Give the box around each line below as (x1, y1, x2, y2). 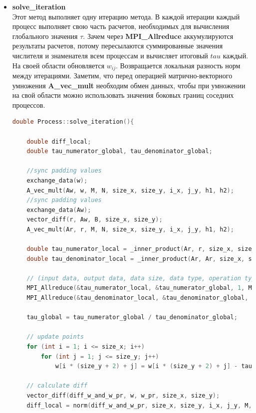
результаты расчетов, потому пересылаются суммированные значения (12, 40, 223, 51)
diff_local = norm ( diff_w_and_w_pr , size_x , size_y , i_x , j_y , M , (26, 402, 252, 409)
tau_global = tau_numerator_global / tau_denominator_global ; (26, 314, 238, 321)
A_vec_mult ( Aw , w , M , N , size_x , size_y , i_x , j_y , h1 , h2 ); (26, 187, 234, 194)
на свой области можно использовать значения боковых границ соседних (12, 90, 234, 100)
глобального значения (12, 30, 78, 41)
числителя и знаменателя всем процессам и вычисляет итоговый (12, 50, 208, 60)
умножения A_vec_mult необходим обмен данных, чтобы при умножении (12, 80, 246, 90)
